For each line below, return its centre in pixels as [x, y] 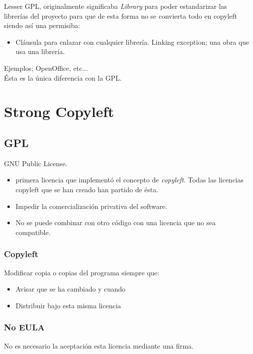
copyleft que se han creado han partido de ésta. [87, 189]
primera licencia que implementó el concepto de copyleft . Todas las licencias [129, 180]
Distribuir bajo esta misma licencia [68, 305]
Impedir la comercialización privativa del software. [91, 206]
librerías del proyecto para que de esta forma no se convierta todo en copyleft [121, 15]
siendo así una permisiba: [42, 25]
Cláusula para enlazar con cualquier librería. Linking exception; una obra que [132, 42]
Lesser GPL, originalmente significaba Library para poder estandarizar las [116, 6]
